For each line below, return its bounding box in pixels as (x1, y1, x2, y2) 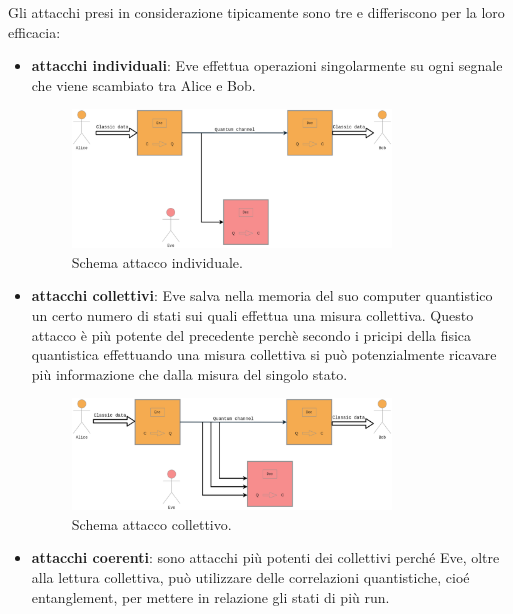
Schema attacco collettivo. (71, 513, 232, 534)
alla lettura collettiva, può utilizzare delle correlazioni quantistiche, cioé (31, 567, 470, 588)
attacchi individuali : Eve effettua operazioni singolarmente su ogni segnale (31, 55, 503, 76)
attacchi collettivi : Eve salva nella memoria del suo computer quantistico (31, 285, 493, 306)
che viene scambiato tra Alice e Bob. (31, 74, 256, 95)
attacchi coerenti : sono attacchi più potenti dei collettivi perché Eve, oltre (31, 547, 500, 568)
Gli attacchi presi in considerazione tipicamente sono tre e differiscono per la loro (8, 2, 505, 22)
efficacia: (8, 21, 61, 42)
